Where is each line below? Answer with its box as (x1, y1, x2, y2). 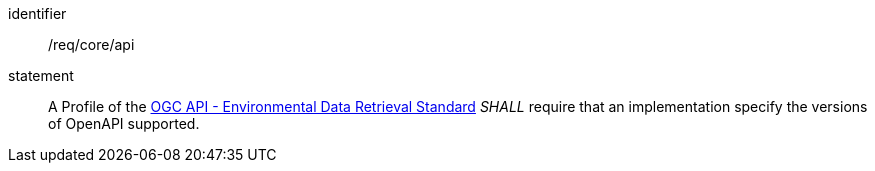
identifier (8, 5, 67, 22)
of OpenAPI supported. (48, 115, 200, 132)
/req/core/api (48, 36, 135, 53)
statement (8, 67, 74, 84)
